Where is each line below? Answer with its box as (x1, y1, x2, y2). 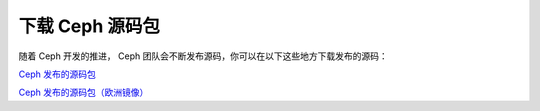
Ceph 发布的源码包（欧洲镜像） (18, 86, 149, 99)
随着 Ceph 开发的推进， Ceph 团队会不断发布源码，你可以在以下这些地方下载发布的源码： (18, 50, 389, 62)
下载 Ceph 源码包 (18, 15, 160, 37)
